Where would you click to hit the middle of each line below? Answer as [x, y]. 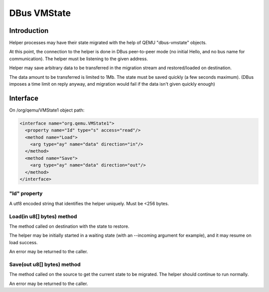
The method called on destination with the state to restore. [69, 226]
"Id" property [26, 193]
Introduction [29, 31]
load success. [23, 242]
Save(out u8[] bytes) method [45, 264]
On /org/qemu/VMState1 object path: [47, 110]
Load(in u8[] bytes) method [43, 216]
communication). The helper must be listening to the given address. [78, 59]
